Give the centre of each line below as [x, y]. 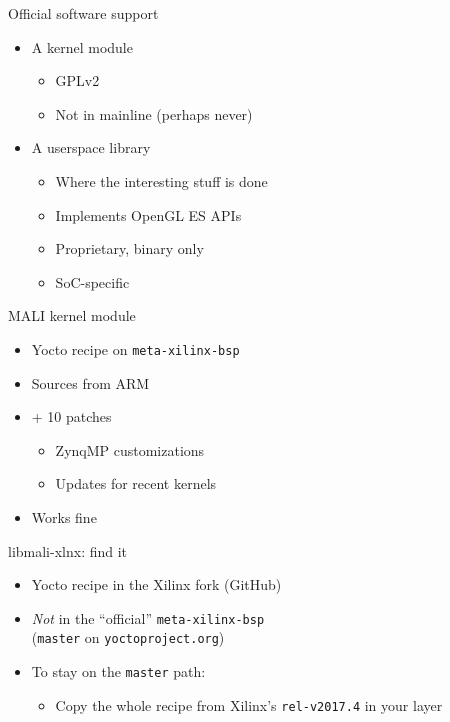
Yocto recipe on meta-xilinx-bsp [135, 348]
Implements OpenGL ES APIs [148, 214]
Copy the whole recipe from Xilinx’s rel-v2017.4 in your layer [249, 704]
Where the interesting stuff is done [161, 180]
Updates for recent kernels [136, 483]
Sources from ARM [90, 382]
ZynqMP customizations [130, 449]
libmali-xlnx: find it [68, 550]
